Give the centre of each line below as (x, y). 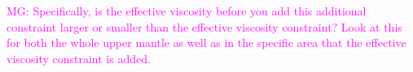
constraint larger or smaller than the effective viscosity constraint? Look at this (204, 26)
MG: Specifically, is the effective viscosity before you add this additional (187, 11)
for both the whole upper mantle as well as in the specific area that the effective (206, 42)
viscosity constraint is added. (79, 58)
